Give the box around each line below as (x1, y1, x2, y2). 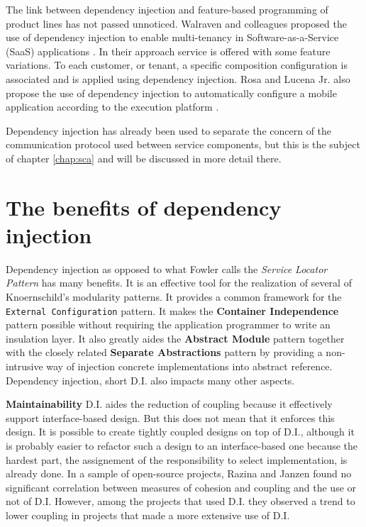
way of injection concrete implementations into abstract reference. (46, 359, 333, 374)
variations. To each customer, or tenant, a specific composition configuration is (6, 57, 348, 72)
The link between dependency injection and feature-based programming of (6, 2, 328, 16)
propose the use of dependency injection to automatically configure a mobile (6, 85, 337, 100)
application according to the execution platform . (6, 99, 219, 114)
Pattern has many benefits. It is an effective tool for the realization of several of (6, 275, 352, 290)
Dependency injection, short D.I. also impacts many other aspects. (6, 372, 295, 387)
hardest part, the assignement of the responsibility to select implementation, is (6, 452, 348, 467)
